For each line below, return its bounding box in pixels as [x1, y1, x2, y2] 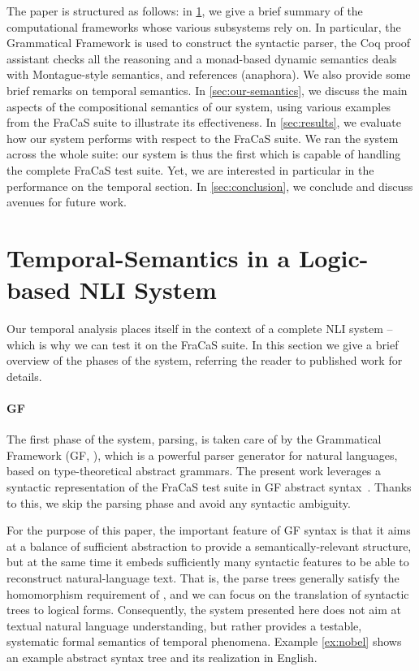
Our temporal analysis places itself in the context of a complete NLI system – [6, 320, 393, 337]
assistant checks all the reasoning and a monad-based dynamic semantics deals [6, 50, 397, 67]
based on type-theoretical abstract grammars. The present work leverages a [6, 462, 382, 479]
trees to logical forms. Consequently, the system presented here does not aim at [6, 601, 401, 618]
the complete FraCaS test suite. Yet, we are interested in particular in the [6, 161, 374, 178]
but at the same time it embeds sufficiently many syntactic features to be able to [6, 553, 409, 570]
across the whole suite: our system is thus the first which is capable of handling [6, 145, 401, 162]
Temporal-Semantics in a [6, 240, 291, 274]
